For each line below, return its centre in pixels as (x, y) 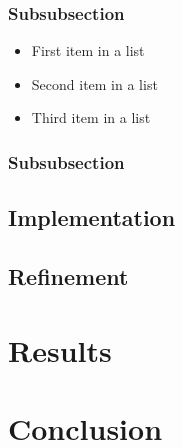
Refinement (68, 276)
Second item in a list (94, 83)
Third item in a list (91, 117)
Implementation (92, 217)
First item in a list (88, 50)
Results (60, 349)
